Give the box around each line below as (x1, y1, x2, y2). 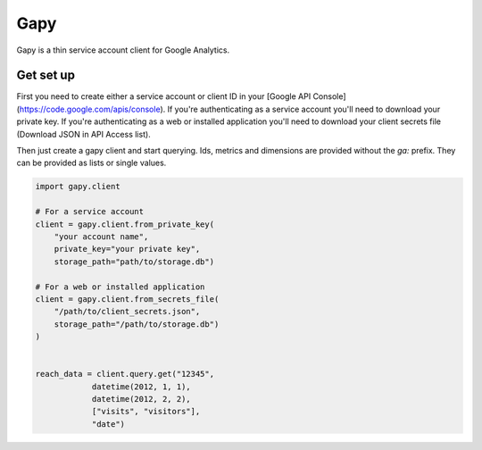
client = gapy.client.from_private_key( (35, 219, 214, 229)
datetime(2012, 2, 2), (91, 394, 191, 404)
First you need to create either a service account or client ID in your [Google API (16, 91, 312, 102)
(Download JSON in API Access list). (16, 129, 151, 139)
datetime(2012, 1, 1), (91, 381, 191, 392)
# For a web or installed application (35, 281, 205, 292)
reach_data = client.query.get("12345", (35, 369, 214, 379)
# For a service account (35, 206, 145, 217)
